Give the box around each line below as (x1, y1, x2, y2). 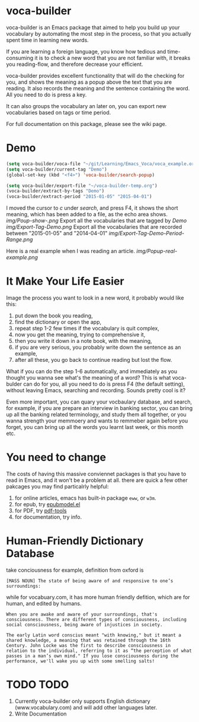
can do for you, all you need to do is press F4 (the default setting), (23, 380, 185, 387)
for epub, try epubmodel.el (14, 501, 81, 507)
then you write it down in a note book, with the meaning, (14, 338, 152, 345)
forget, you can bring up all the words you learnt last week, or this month (6, 424, 184, 431)
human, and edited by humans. (6, 600, 82, 607)
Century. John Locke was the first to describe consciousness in (6, 642, 171, 648)
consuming (6, 54, 34, 61)
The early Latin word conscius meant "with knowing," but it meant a (6, 632, 182, 638)
